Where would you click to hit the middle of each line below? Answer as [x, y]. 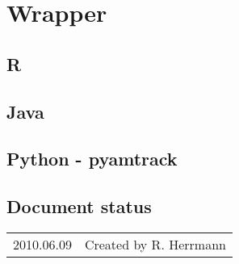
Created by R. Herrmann [155, 244]
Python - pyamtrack [92, 159]
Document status [79, 206]
